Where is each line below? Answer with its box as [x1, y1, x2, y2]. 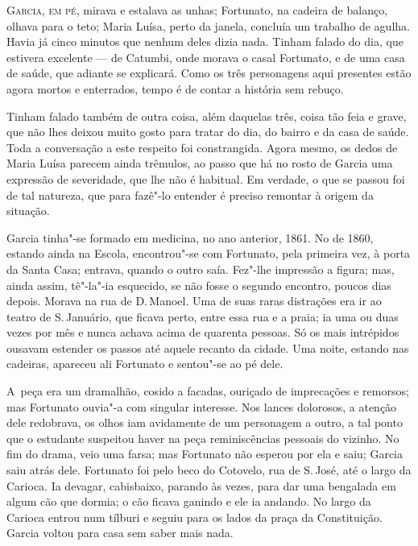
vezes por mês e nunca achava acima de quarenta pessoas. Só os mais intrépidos [6, 324, 399, 341]
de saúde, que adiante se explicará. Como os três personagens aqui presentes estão [6, 64, 412, 81]
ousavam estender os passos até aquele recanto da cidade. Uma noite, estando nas [6, 339, 409, 356]
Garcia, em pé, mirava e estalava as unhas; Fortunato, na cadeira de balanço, [6, 2, 388, 18]
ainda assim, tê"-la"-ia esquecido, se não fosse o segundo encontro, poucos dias [6, 276, 391, 293]
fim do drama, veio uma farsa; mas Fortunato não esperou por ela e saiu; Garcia [6, 445, 403, 462]
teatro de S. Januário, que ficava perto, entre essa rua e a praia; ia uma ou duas [6, 308, 399, 325]
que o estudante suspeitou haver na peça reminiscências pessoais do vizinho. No [6, 429, 399, 446]
